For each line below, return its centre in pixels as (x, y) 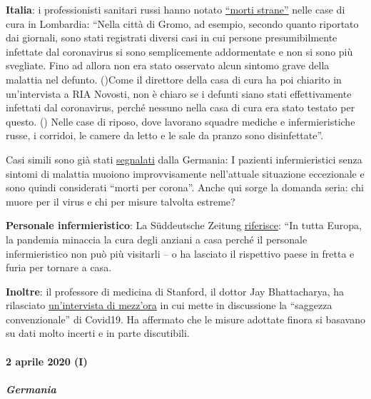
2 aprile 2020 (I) (47, 361)
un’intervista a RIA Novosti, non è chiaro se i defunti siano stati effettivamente (179, 93)
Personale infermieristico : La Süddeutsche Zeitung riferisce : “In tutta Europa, (184, 225)
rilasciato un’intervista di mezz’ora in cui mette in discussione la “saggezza (169, 305)
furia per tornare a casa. (59, 267)
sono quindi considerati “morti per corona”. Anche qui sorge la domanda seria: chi (185, 187)
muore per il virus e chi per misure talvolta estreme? (121, 201)
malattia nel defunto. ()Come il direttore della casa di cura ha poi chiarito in (174, 79)
